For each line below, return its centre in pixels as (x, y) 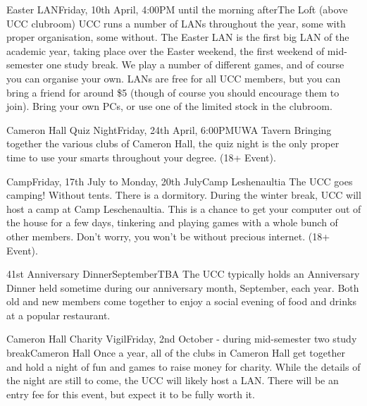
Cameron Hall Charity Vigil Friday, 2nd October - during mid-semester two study (182, 339)
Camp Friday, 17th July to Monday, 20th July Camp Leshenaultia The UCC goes (180, 181)
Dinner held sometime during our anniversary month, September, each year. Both (183, 287)
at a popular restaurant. (58, 315)
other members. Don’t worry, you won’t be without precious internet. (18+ (168, 236)
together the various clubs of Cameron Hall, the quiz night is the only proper (173, 143)
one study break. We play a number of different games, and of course (195, 64)
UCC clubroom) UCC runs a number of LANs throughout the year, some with (176, 23)
